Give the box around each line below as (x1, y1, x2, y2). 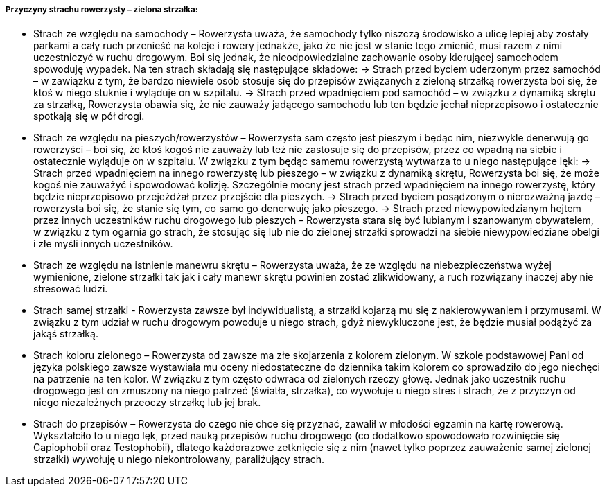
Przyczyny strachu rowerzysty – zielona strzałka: (6, 5, 198, 15)
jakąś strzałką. (33, 328, 98, 340)
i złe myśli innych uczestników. (33, 238, 173, 250)
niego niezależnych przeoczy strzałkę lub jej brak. (33, 396, 261, 409)
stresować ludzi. (33, 283, 108, 295)
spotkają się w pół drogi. (33, 110, 145, 123)
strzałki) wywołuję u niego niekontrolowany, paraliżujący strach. (33, 453, 325, 466)
